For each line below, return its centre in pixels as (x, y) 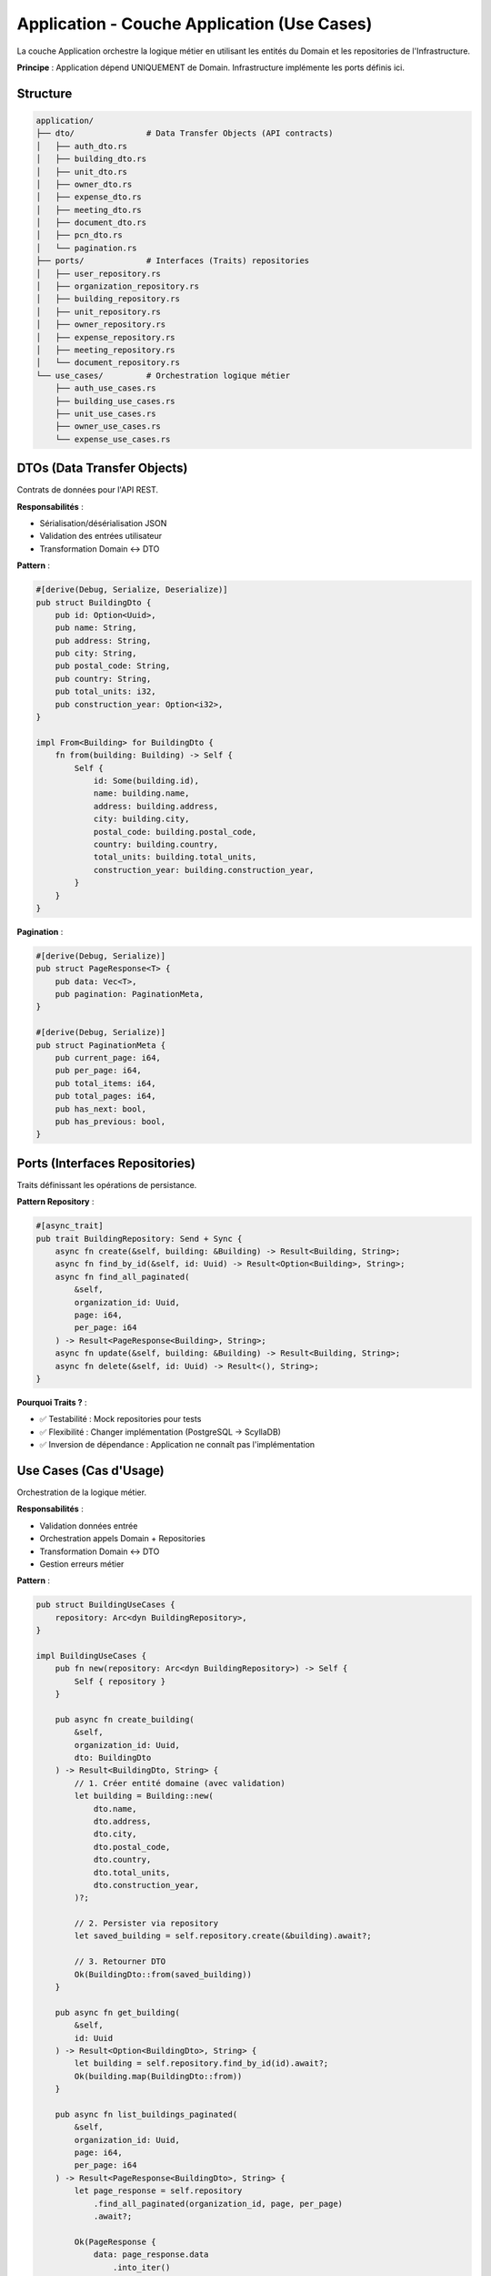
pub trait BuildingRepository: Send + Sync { (139, 1239)
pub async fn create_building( (125, 1719)
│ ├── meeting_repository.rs (106, 350)
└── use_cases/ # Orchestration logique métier (163, 375)
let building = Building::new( (144, 1796)
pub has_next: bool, (101, 1109)
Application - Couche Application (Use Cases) (195, 24)
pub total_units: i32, (105, 691)
